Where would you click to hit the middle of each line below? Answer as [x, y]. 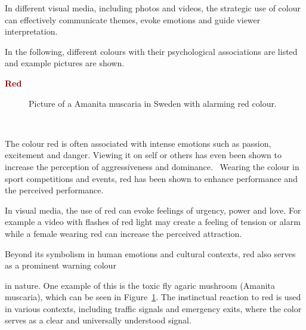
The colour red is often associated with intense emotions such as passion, [138, 143]
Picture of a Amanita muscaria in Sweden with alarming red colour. [153, 103]
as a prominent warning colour [61, 265]
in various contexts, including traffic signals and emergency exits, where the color [153, 308]
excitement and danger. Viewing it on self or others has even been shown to [143, 155]
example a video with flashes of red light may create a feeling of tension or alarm [153, 222]
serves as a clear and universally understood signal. [98, 320]
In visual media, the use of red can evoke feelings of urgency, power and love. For [153, 210]
